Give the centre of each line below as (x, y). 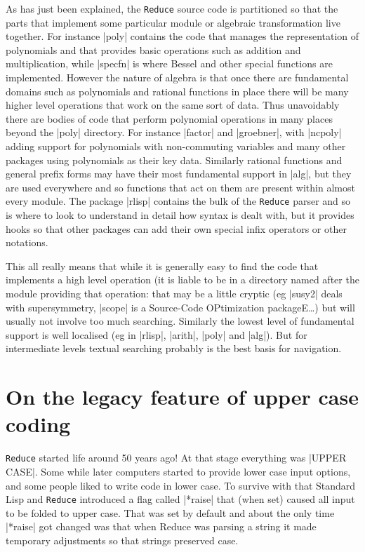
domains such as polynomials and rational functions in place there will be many (177, 91)
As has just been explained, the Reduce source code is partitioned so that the (172, 8)
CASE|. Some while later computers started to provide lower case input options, (178, 471)
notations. (27, 242)
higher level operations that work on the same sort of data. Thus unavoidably (173, 105)
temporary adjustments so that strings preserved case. (122, 540)
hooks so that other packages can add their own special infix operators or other (176, 228)
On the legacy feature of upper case (182, 397)
